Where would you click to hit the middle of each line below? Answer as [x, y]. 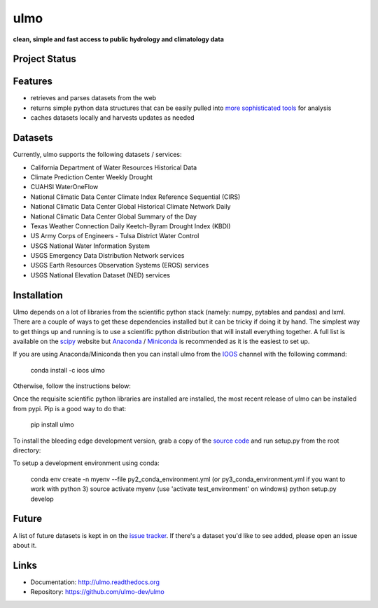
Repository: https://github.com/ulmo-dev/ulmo [97, 592]
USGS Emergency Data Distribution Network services [107, 256]
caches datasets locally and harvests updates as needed [112, 118]
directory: [27, 450]
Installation [38, 295]
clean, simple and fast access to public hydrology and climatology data [118, 39]
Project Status [45, 59]
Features [33, 82]
